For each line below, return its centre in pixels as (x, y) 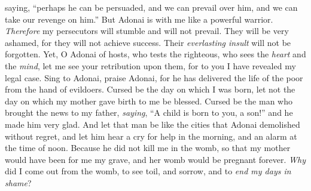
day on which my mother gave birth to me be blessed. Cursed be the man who (149, 101)
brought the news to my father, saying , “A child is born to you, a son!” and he (149, 113)
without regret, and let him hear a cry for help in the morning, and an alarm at (151, 136)
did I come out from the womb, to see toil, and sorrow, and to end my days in (148, 171)
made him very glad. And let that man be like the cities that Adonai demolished (153, 124)
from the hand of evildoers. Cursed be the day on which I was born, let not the (150, 89)
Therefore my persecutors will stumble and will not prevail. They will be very (147, 31)
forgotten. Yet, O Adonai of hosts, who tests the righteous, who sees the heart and (155, 54)
